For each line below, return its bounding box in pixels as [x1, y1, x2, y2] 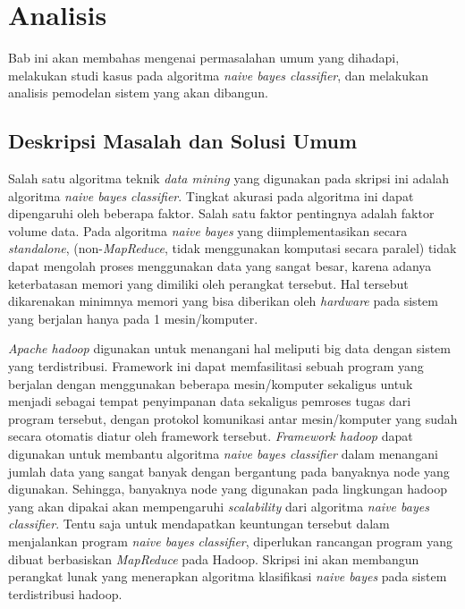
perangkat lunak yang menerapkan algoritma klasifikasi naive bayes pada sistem [8, 567, 447, 586]
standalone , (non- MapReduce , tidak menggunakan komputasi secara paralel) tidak [8, 239, 457, 258]
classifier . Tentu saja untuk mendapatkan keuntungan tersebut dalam [8, 514, 390, 533]
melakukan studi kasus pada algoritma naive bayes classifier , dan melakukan [8, 65, 429, 84]
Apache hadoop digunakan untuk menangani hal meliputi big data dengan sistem [8, 339, 451, 358]
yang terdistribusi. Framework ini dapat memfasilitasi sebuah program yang [8, 357, 424, 376]
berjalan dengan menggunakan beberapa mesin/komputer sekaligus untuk [8, 374, 413, 393]
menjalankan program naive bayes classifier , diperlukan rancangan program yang [8, 531, 452, 550]
